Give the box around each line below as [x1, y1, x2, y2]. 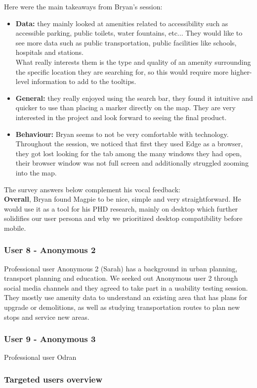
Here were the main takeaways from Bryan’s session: [4, 1, 163, 11]
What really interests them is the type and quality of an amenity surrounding [15, 56, 251, 67]
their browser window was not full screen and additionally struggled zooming [15, 158, 249, 168]
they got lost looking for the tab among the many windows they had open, [15, 148, 242, 158]
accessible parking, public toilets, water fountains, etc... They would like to [15, 28, 243, 38]
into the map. [15, 167, 57, 177]
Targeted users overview [4, 373, 103, 385]
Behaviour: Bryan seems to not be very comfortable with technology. [15, 129, 229, 139]
